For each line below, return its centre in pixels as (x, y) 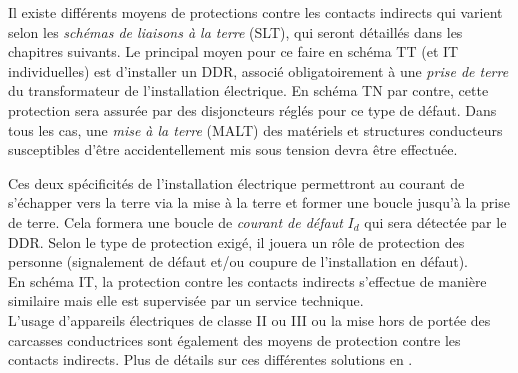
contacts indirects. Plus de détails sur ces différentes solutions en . (210, 359)
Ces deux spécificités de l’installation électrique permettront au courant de (236, 182)
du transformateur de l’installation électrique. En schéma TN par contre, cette (248, 90)
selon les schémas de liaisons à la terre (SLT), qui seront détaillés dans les (235, 31)
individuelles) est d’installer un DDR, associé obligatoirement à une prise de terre (258, 70)
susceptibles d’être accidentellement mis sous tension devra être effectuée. (233, 149)
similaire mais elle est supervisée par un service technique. (186, 300)
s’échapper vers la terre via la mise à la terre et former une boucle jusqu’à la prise (259, 202)
